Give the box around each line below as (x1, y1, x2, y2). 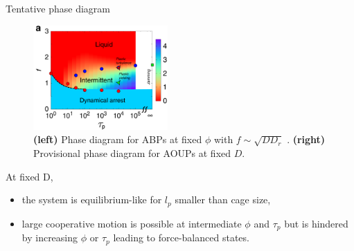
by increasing (21, 230, 78, 245)
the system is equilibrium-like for (21, 192, 162, 207)
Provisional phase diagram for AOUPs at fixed (33, 145, 231, 160)
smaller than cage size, (175, 192, 271, 207)
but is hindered (284, 216, 348, 230)
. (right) (287, 132, 326, 147)
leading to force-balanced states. (113, 230, 249, 245)
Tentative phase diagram (6, 1, 111, 15)
